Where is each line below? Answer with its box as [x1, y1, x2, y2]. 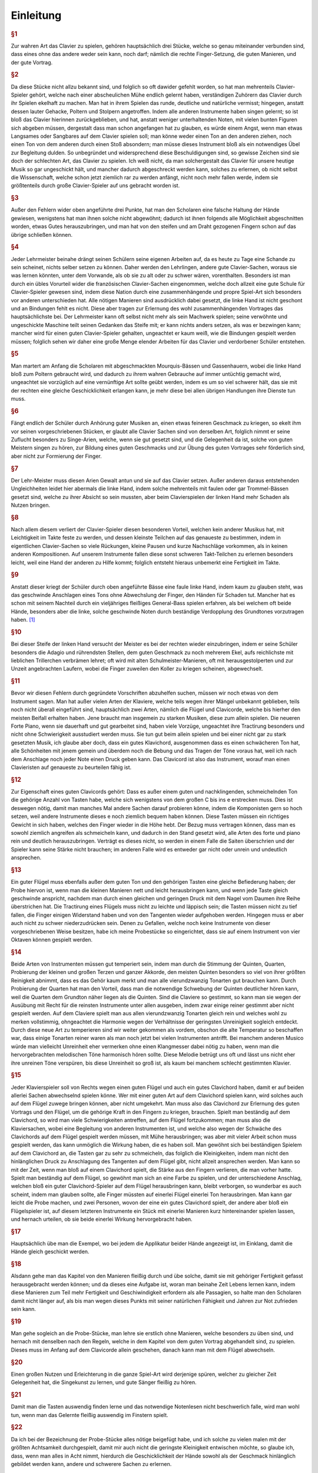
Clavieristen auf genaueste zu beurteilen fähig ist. [11, 764, 132, 771]
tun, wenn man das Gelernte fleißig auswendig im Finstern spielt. [11, 1411, 168, 1418]
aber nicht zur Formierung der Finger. [11, 453, 102, 460]
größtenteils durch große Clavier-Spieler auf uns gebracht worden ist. [11, 182, 180, 189]
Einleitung [11, 9, 62, 22]
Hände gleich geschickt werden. [11, 1248, 90, 1255]
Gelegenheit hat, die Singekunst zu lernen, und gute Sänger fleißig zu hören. [11, 1379, 197, 1386]
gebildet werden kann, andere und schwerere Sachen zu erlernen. [11, 1460, 172, 1467]
